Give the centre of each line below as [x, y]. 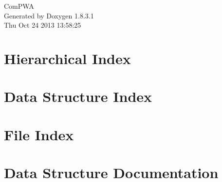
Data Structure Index [78, 96]
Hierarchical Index [67, 58]
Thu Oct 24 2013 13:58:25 [43, 25]
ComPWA [19, 6]
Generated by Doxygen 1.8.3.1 [49, 15]
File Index [39, 134]
